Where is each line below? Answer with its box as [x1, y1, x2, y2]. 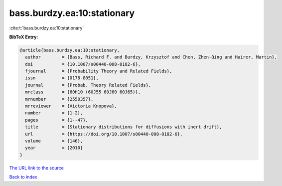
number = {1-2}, [25, 110, 83, 116]
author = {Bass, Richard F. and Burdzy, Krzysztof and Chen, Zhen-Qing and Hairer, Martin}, [25, 54, 278, 60]
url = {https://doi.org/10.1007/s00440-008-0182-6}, [25, 131, 183, 137]
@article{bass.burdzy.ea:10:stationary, [19, 47, 120, 53]
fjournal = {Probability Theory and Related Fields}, [25, 68, 172, 74]
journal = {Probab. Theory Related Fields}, [25, 82, 151, 88]
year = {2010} [25, 145, 83, 151]
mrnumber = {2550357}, [25, 96, 94, 102]
